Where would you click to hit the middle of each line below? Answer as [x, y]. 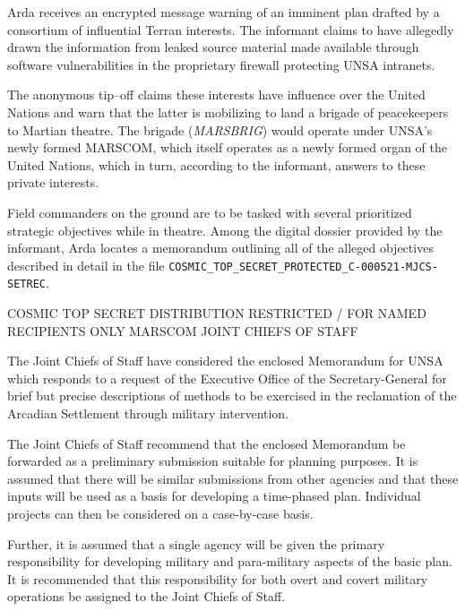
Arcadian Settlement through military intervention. [148, 413]
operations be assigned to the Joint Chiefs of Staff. [146, 596]
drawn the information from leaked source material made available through [213, 47]
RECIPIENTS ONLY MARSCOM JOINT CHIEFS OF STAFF [183, 330]
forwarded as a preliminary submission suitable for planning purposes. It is [213, 461]
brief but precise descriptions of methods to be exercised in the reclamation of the [232, 396]
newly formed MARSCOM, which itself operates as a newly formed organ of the [227, 147]
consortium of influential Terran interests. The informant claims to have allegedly [231, 29]
